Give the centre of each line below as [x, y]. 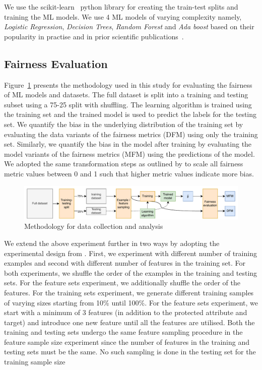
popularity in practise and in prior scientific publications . [94, 36]
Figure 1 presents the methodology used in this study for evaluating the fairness [128, 84]
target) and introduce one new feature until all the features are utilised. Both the [129, 322]
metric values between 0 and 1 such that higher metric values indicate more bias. [129, 173]
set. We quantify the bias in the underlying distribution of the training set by [124, 124]
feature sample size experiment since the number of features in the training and [127, 342]
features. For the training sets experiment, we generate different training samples [129, 292]
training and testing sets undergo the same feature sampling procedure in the [123, 332]
